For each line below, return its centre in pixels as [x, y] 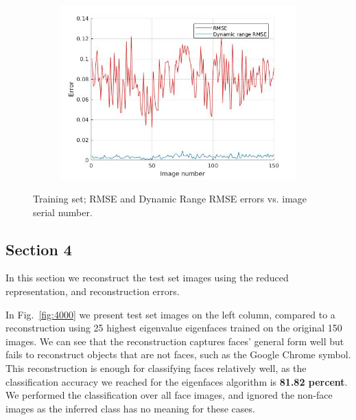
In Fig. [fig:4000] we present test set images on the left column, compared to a [170, 314]
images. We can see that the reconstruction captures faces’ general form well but [175, 341]
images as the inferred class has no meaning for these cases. [130, 408]
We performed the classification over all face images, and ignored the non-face [169, 395]
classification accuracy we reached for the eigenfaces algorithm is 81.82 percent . [177, 381]
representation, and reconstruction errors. [93, 291]
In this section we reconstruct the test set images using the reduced [147, 278]
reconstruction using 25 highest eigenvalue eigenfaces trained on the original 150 [174, 328]
